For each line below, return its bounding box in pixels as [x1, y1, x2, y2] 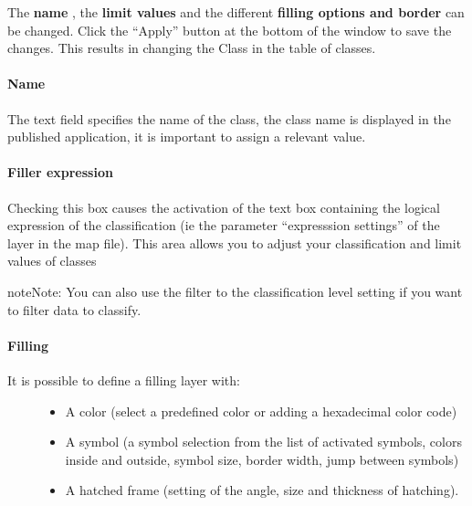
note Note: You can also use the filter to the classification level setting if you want [7, 281, 463, 300]
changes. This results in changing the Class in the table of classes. [7, 38, 376, 58]
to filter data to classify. [7, 300, 142, 319]
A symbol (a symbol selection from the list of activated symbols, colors [65, 432, 462, 451]
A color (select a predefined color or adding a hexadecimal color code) [65, 401, 457, 420]
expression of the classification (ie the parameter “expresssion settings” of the [7, 216, 440, 235]
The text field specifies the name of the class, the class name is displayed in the [7, 109, 451, 128]
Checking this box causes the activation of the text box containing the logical [7, 197, 440, 216]
